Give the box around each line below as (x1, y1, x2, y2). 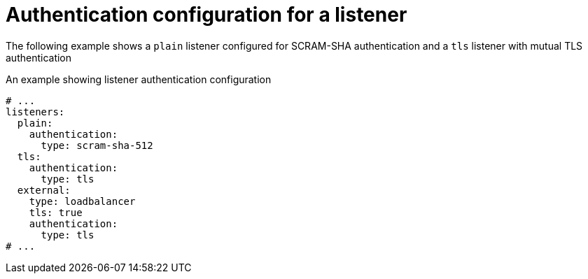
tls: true (29, 206, 83, 218)
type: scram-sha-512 (41, 139, 153, 151)
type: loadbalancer (29, 195, 136, 207)
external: (17, 184, 71, 196)
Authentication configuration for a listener (6, 3, 407, 27)
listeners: (6, 106, 65, 117)
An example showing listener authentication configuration (6, 73, 272, 85)
